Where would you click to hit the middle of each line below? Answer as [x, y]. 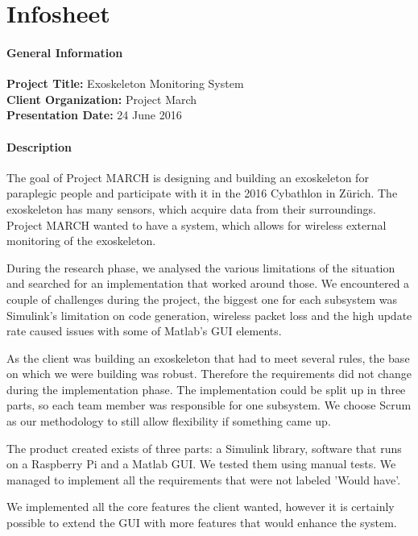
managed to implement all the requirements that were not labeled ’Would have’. [204, 479]
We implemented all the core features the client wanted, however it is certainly [201, 507]
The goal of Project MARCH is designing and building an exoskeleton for [188, 177]
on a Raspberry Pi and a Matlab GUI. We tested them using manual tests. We [201, 464]
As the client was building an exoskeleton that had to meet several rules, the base [208, 357]
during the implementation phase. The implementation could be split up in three [206, 389]
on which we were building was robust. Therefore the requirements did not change [209, 374]
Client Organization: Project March [102, 99]
